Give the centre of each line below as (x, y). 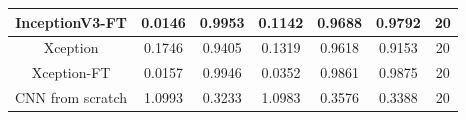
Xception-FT (71, 72)
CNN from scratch (71, 97)
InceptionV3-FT (71, 21)
